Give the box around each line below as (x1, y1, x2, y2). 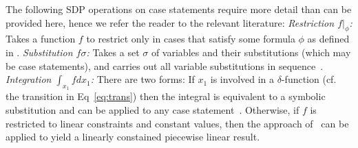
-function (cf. (281, 72, 337, 86)
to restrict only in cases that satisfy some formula (86, 32, 295, 46)
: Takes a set (86, 45, 140, 59)
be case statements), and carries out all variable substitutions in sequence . (6, 58, 324, 73)
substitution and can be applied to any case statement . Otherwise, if (6, 102, 299, 116)
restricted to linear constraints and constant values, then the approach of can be (6, 116, 349, 130)
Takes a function (6, 32, 76, 46)
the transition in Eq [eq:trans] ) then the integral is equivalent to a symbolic (6, 89, 326, 103)
